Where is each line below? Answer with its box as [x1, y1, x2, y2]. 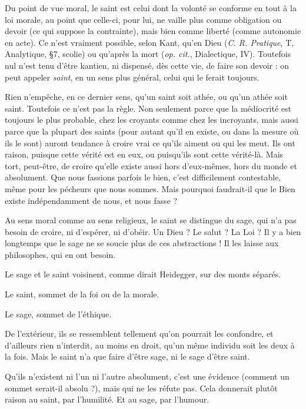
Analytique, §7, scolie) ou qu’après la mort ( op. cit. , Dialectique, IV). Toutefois [5, 48, 291, 60]
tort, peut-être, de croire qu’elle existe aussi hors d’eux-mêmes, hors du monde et [5, 159, 297, 172]
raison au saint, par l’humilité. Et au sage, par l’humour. [5, 393, 209, 405]
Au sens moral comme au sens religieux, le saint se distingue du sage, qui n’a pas [5, 214, 297, 226]
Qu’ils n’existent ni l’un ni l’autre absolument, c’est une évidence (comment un [5, 370, 290, 383]
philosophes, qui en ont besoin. [5, 248, 116, 260]
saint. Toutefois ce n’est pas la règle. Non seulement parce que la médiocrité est [5, 102, 292, 114]
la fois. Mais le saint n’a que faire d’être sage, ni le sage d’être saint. [5, 350, 250, 363]
